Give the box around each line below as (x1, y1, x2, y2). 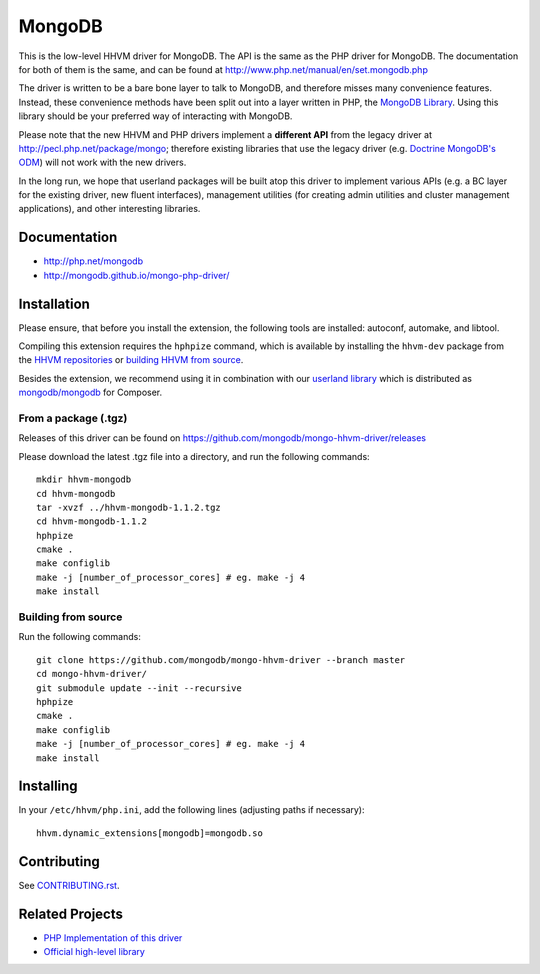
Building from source (18, 610, 123, 624)
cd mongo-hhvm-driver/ (36, 668, 148, 680)
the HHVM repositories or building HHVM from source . (18, 354, 244, 366)
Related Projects (18, 905, 124, 922)
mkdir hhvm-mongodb (36, 474, 132, 485)
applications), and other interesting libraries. (18, 203, 201, 215)
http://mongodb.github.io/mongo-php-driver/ (43, 269, 230, 281)
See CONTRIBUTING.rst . (18, 879, 120, 891)
